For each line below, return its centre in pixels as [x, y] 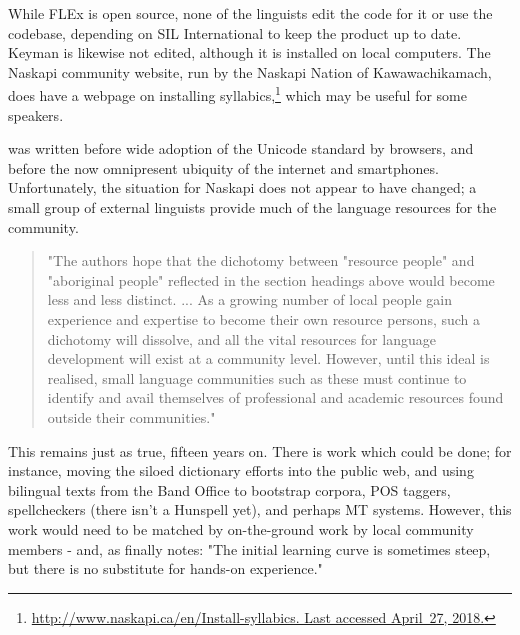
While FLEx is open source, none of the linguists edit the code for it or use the [250, 13]
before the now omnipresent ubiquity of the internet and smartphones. [223, 167]
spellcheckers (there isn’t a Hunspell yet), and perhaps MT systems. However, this [260, 509]
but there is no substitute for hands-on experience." [165, 568]
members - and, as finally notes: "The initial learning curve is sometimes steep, [249, 548]
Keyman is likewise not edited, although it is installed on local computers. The [249, 52]
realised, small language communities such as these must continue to [257, 377]
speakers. [36, 114]
